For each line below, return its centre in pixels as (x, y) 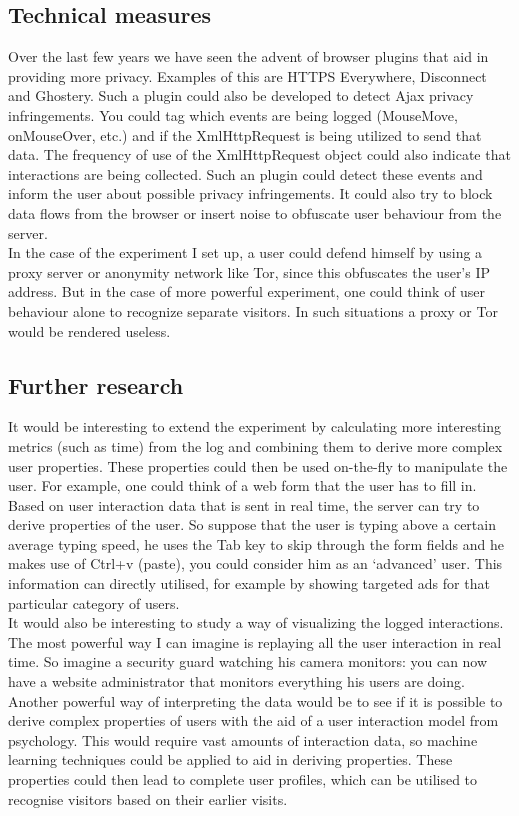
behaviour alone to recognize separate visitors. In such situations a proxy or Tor (253, 310)
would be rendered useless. (89, 330)
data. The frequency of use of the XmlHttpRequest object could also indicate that (259, 154)
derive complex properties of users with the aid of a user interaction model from (253, 720)
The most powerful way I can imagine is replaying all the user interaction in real (255, 641)
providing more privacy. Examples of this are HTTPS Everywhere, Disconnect (247, 75)
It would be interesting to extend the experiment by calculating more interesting (255, 426)
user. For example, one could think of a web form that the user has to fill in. (242, 485)
